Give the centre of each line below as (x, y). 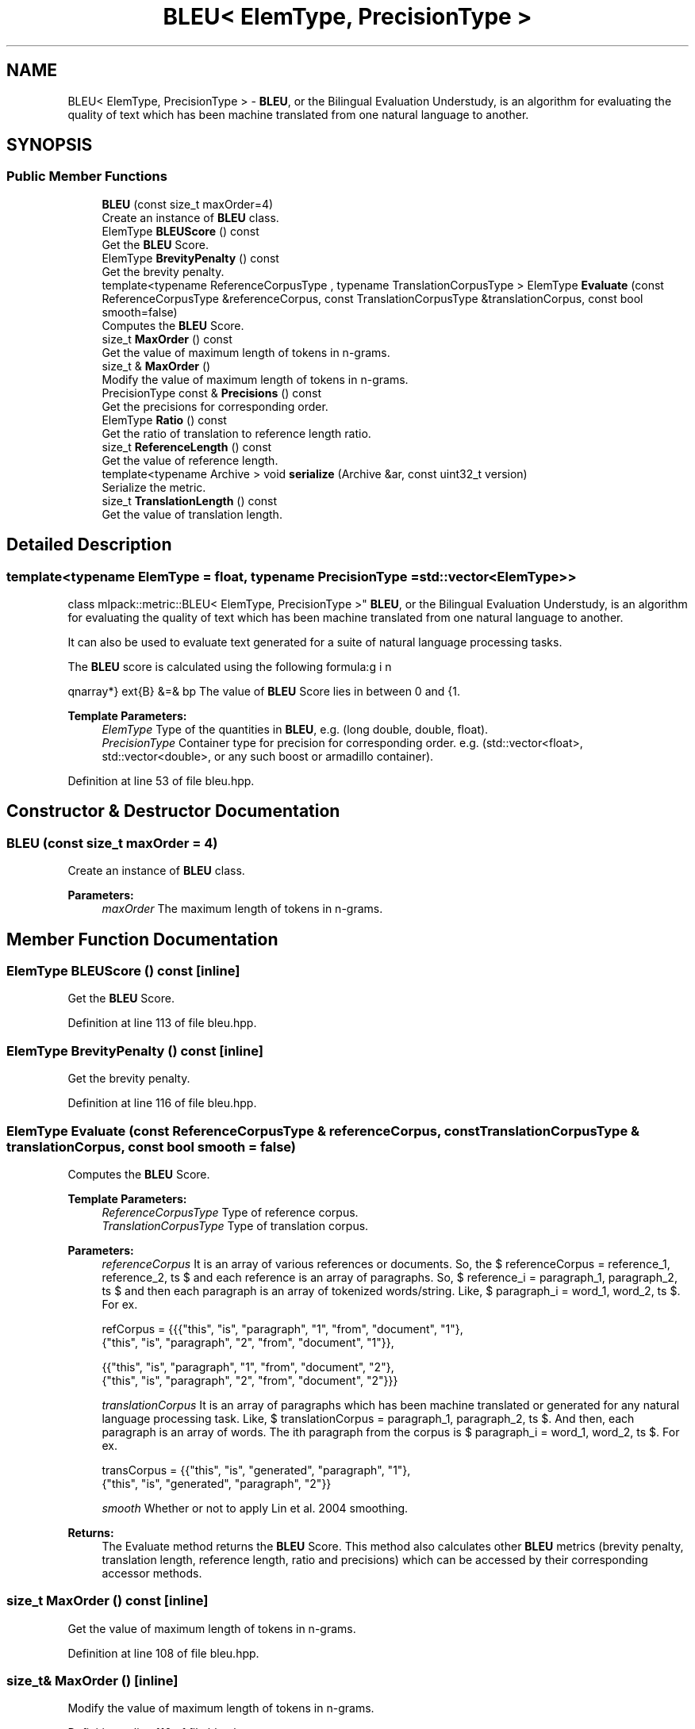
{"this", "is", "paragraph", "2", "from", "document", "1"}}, (248, 1342)
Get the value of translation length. (192, 514)
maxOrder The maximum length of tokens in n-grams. (242, 909)
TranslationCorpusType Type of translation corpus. (235, 1225)
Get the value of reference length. (190, 460)
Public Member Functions (87, 176)
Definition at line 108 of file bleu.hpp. (163, 1653)
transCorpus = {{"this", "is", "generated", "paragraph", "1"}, (256, 1470)
